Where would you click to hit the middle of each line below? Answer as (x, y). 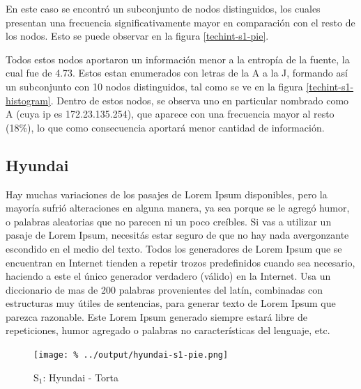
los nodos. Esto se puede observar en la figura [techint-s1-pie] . (137, 36)
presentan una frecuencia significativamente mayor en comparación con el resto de (180, 22)
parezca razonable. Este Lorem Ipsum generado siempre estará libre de (156, 316)
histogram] (28, 100)
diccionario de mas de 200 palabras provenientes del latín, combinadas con (164, 289)
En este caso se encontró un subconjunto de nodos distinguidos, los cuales (163, 8)
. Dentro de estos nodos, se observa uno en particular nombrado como (200, 100)
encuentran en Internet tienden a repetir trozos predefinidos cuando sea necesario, (180, 262)
